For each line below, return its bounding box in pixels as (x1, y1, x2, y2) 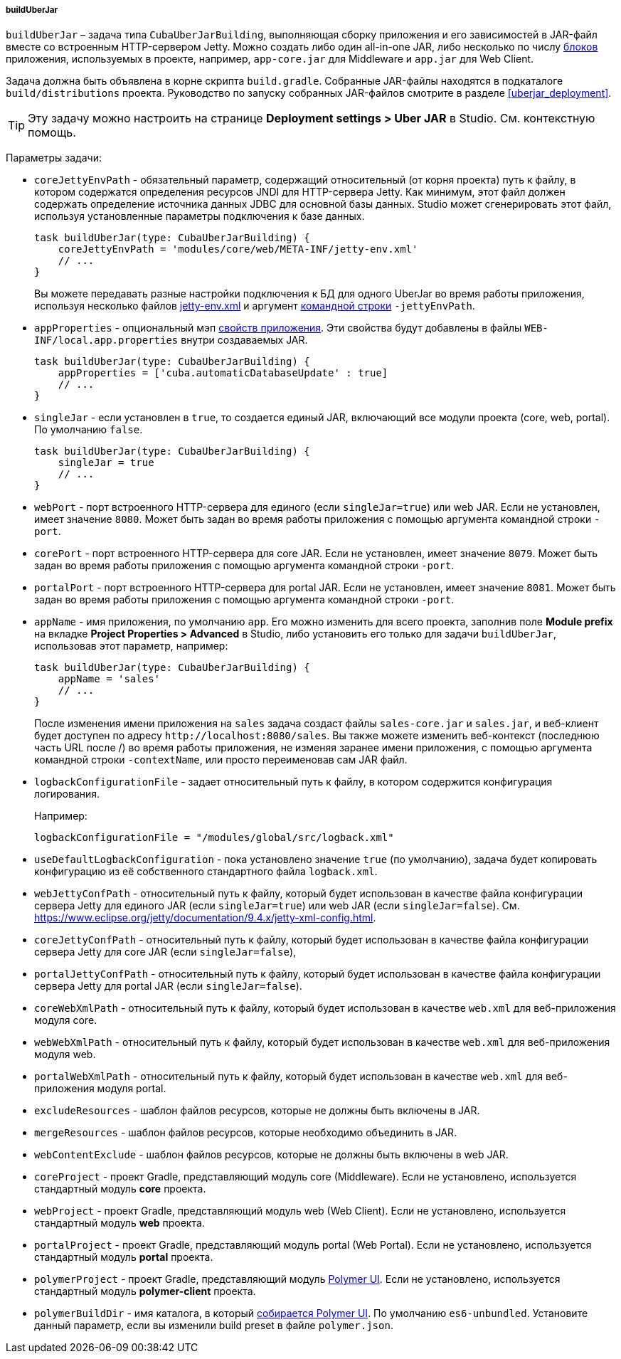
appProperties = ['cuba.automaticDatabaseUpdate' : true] (58, 367, 388, 379)
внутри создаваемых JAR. (181, 334, 308, 347)
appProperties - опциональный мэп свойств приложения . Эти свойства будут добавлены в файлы (34, 322, 522, 334)
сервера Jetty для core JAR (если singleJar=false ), (34, 946, 297, 958)
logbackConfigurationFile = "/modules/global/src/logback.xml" (34, 832, 394, 844)
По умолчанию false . (34, 423, 143, 436)
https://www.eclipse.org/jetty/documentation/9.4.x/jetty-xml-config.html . (34, 911, 376, 924)
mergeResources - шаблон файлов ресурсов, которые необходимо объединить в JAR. (34, 1126, 457, 1139)
